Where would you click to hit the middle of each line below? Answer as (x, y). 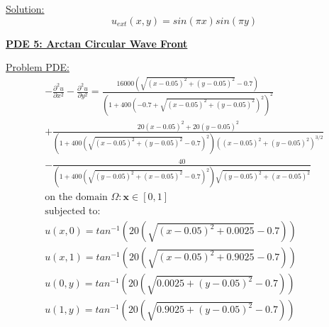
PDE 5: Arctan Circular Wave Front (97, 43)
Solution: (25, 9)
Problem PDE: (38, 67)
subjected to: (73, 212)
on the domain (76, 198)
